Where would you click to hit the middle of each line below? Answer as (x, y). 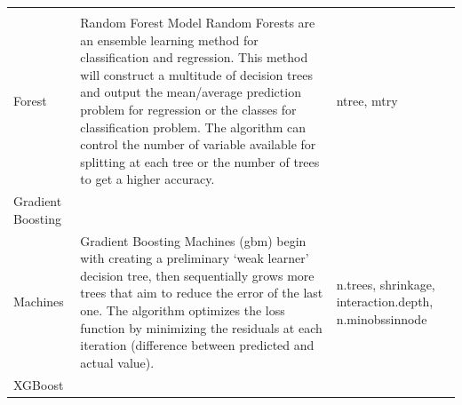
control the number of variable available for (198, 144)
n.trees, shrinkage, (386, 284)
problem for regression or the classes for (188, 109)
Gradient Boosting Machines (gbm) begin (193, 240)
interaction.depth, (385, 302)
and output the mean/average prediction (191, 92)
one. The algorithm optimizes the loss (183, 310)
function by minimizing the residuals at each (201, 327)
